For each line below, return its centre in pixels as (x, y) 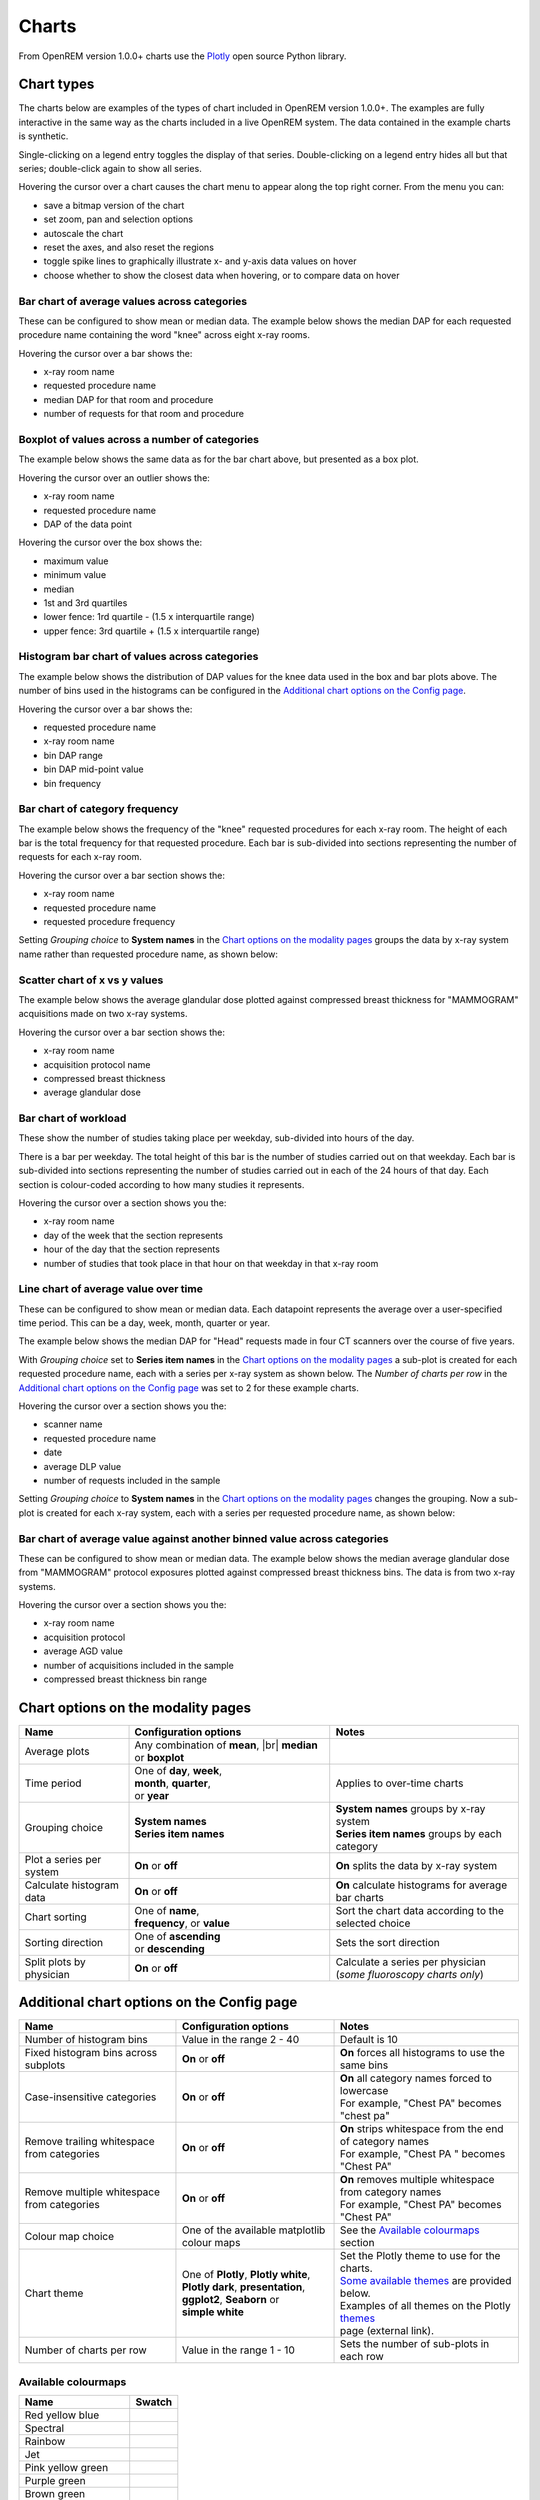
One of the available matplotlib (253, 2230)
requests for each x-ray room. (80, 857)
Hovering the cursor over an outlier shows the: (114, 477)
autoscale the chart (83, 233)
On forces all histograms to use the (422, 2053)
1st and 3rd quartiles (85, 602)
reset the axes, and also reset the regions (129, 247)
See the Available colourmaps (410, 2230)
